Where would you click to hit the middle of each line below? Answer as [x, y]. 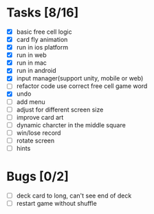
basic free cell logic [44, 32]
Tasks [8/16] [43, 13]
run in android [36, 71]
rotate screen [35, 140]
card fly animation [42, 40]
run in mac [32, 63]
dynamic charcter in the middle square [71, 125]
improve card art [40, 117]
